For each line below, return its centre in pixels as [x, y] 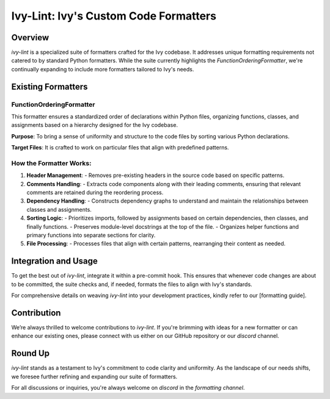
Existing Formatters [50, 86]
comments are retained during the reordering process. [95, 193]
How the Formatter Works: [51, 163]
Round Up [31, 354]
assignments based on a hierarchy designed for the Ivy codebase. [95, 125]
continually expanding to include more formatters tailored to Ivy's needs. [103, 69]
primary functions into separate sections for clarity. [91, 235]
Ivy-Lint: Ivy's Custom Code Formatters [114, 16]
